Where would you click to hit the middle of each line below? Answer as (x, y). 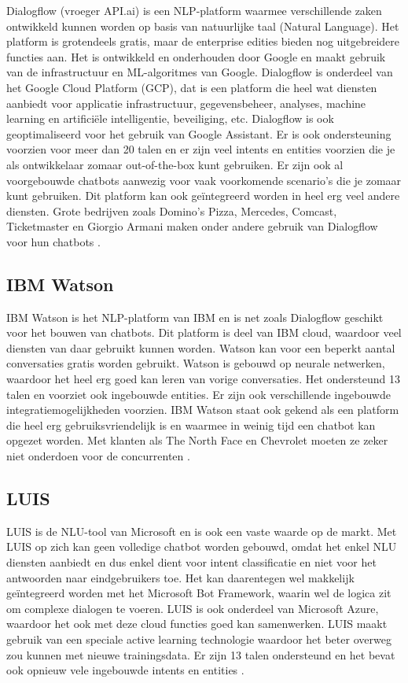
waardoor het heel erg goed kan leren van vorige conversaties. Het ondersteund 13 (203, 379)
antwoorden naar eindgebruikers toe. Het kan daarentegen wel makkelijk (180, 577)
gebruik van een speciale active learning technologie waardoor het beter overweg (199, 639)
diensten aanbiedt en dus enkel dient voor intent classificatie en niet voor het (191, 562)
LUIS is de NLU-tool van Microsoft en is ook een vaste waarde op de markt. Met (202, 531)
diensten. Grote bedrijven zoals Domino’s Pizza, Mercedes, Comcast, (172, 210)
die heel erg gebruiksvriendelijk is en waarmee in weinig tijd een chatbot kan (191, 425)
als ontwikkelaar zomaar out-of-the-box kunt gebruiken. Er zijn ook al (175, 164)
